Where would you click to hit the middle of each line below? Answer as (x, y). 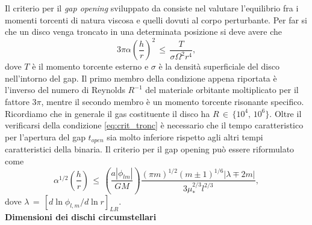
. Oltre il (285, 113)
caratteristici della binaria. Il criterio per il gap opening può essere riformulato (150, 149)
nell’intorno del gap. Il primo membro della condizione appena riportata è (141, 78)
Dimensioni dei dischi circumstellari (81, 217)
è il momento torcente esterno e (90, 66)
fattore (17, 102)
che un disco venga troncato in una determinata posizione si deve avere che (143, 31)
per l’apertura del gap (45, 136)
